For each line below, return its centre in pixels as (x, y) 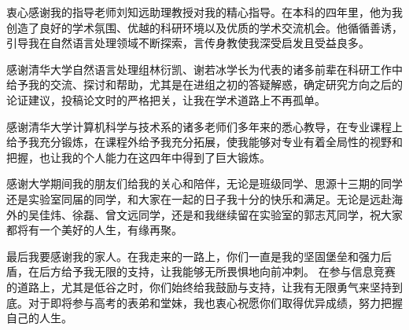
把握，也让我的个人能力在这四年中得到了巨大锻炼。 (138, 157)
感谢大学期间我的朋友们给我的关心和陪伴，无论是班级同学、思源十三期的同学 (204, 183)
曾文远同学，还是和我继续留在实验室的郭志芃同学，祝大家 (254, 214)
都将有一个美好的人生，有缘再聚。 (94, 230)
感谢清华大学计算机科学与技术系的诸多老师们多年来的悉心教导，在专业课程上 (204, 126)
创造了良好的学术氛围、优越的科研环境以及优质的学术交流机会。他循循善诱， (204, 27)
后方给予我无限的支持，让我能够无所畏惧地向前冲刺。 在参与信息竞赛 (217, 271)
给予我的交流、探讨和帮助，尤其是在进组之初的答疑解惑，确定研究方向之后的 (204, 84)
